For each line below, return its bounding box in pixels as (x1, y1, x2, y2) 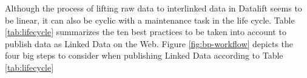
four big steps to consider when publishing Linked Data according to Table (5, 49, 283, 62)
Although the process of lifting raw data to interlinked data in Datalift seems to (5, 2, 302, 14)
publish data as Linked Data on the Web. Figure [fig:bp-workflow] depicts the (5, 37, 294, 50)
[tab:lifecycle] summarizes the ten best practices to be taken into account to (5, 25, 286, 38)
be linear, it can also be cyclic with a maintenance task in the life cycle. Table (5, 13, 295, 26)
